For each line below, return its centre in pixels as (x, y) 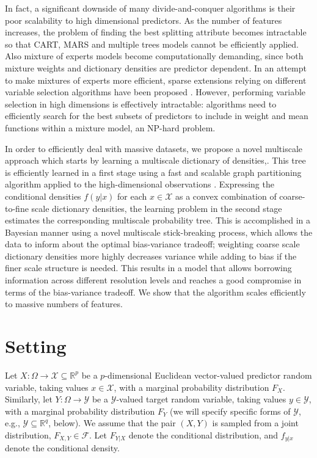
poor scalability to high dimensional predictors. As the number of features (144, 20)
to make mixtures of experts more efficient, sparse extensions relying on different (156, 80)
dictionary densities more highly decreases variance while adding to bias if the (151, 256)
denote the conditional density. (62, 448)
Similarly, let (29, 399)
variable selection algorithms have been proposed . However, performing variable (155, 92)
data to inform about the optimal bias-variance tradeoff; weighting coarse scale (152, 244)
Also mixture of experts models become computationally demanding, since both (154, 56)
